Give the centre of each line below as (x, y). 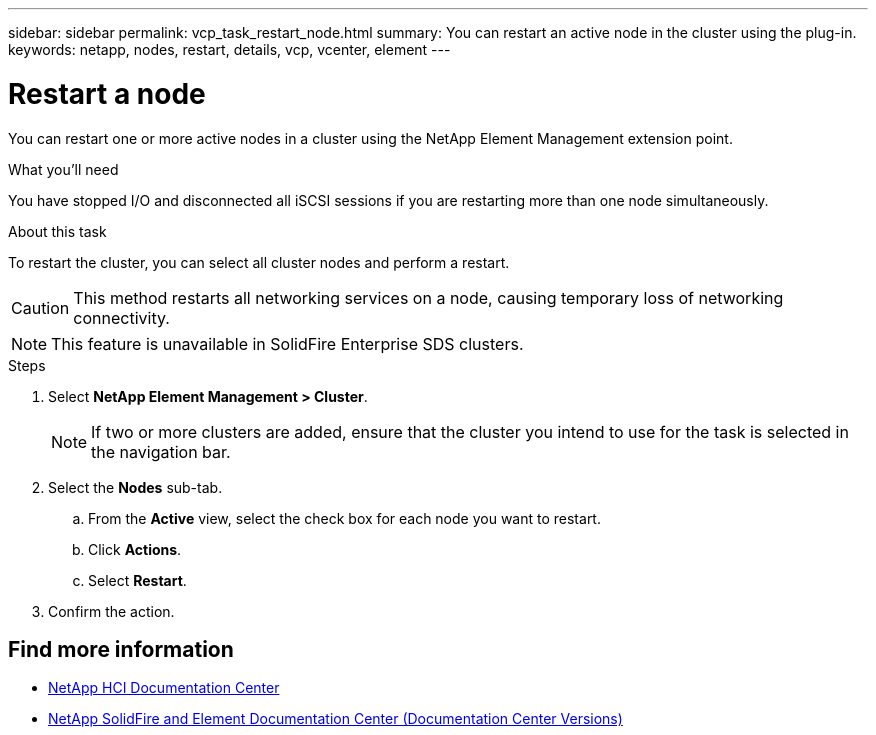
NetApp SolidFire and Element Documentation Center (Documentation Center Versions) (335, 719)
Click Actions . (135, 549)
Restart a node (107, 93)
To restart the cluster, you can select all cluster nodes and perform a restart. (259, 262)
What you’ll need (63, 169)
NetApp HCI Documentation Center (164, 688)
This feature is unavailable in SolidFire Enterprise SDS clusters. (287, 343)
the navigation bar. (161, 451)
